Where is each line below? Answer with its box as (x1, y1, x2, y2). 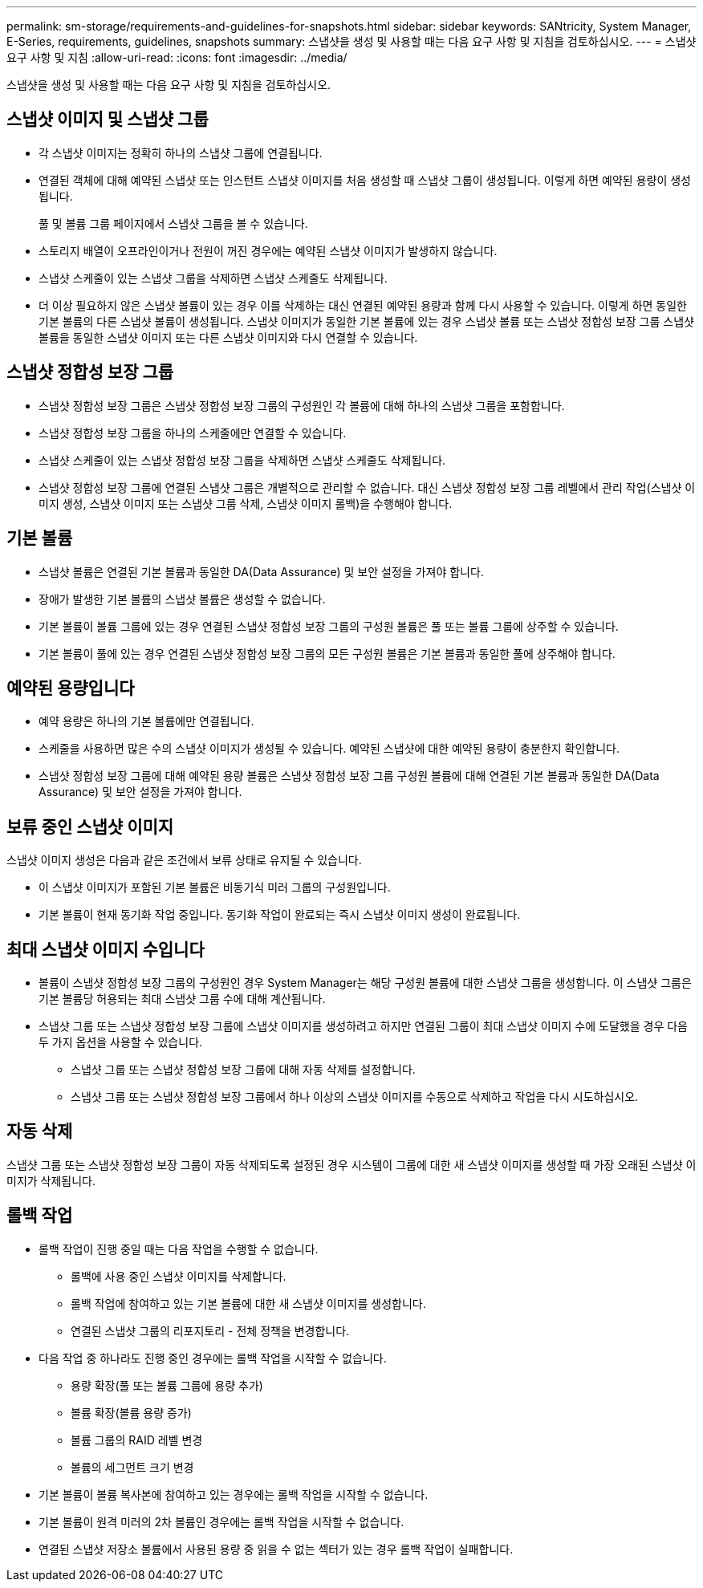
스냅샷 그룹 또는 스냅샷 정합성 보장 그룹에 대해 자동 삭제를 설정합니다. (71, 1062, 416, 1077)
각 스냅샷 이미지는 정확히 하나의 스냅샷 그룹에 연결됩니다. (39, 145, 323, 160)
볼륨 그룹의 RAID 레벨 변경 (71, 1432, 203, 1447)
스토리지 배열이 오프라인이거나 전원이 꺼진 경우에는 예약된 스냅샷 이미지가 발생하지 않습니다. (39, 243, 498, 258)
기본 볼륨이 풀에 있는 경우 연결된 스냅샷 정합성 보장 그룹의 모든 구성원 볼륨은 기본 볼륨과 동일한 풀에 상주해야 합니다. (39, 646, 616, 660)
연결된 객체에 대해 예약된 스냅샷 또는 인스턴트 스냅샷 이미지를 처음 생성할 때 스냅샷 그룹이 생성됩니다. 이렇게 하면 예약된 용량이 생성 (39, 173, 692, 187)
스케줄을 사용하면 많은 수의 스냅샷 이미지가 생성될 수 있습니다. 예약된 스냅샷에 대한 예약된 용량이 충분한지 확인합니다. (39, 741, 620, 756)
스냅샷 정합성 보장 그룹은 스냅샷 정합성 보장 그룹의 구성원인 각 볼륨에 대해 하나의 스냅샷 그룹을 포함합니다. (39, 398, 565, 412)
